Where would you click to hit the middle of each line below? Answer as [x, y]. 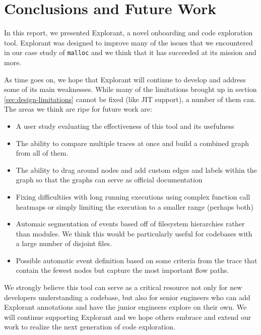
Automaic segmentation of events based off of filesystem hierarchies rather [130, 224]
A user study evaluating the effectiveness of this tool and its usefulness [125, 126]
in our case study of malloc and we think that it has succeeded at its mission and [130, 52]
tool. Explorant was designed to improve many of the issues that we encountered [128, 42]
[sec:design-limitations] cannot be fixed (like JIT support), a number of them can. [130, 99]
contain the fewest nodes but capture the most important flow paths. [122, 270]
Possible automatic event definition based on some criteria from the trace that [137, 260]
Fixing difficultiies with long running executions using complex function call [133, 196]
